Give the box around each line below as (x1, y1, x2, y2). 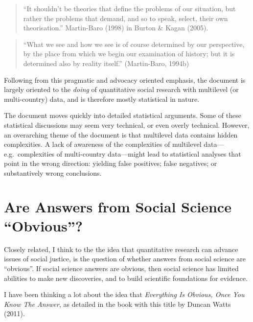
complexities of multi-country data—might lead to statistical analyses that (17, 148, 241, 159)
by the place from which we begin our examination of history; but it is (23, 48, 235, 59)
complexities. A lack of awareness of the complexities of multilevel (4, 139, 202, 149)
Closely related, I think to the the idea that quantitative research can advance (4, 244, 238, 254)
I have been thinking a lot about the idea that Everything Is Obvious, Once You (4, 289, 245, 299)
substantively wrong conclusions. (4, 167, 102, 178)
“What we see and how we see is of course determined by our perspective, (23, 39, 245, 49)
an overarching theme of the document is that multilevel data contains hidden (4, 129, 238, 139)
